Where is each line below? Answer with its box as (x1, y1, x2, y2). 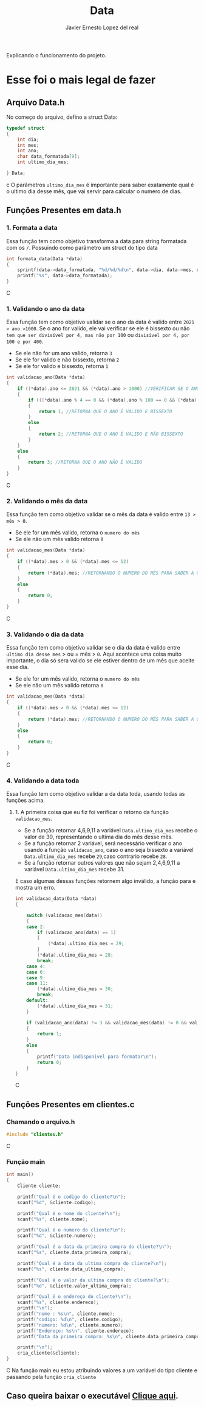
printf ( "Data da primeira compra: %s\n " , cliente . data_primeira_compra (17, 1333, 202, 1339)
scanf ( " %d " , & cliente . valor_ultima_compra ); (17, 1283, 132, 1289)
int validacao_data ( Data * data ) (15, 896, 97, 902)
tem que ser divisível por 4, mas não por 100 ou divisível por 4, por (6, 331, 190, 339)
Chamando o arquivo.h (6, 1118, 75, 1126)
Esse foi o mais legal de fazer (6, 73, 156, 87)
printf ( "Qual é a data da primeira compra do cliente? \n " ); (17, 1244, 172, 1250)
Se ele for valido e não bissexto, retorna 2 (15, 356, 120, 363)
